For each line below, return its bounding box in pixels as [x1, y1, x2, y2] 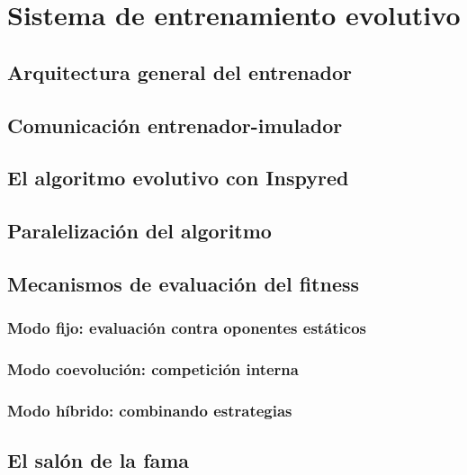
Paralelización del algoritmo [7, 217, 272, 245]
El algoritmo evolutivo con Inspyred [7, 164, 349, 192]
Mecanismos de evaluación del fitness [7, 269, 360, 297]
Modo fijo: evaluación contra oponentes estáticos [7, 317, 367, 339]
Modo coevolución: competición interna [7, 358, 299, 381]
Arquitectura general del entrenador [7, 58, 352, 85]
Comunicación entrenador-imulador [7, 111, 343, 139]
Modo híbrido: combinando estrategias [7, 399, 292, 421]
